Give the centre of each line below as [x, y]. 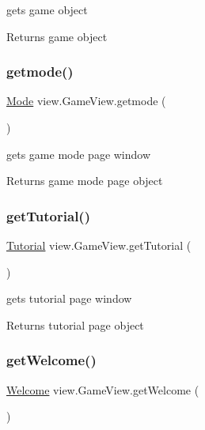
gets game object [47, 9]
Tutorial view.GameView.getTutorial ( [99, 245]
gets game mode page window [79, 154]
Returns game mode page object [85, 181]
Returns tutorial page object [75, 324]
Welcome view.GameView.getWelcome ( [103, 389]
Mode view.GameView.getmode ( [86, 101]
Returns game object [57, 36]
